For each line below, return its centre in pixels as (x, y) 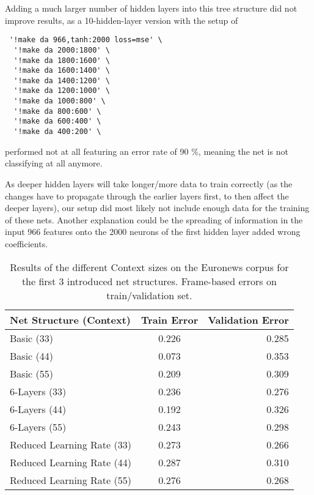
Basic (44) (31, 355)
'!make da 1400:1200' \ (62, 80)
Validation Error (248, 319)
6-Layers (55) (38, 426)
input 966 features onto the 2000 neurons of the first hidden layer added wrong (153, 232)
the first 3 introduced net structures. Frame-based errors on (149, 281)
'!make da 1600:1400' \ (62, 71)
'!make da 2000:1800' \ (62, 50)
